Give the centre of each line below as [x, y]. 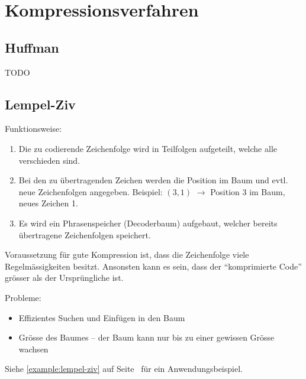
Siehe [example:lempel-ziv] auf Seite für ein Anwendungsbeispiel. [124, 369]
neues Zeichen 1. [48, 203]
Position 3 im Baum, [248, 191]
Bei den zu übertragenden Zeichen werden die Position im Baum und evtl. [153, 180]
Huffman [32, 47]
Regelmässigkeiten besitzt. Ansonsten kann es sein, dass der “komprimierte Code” [153, 266]
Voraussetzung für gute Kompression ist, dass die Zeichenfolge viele [127, 255]
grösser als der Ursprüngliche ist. [64, 278]
